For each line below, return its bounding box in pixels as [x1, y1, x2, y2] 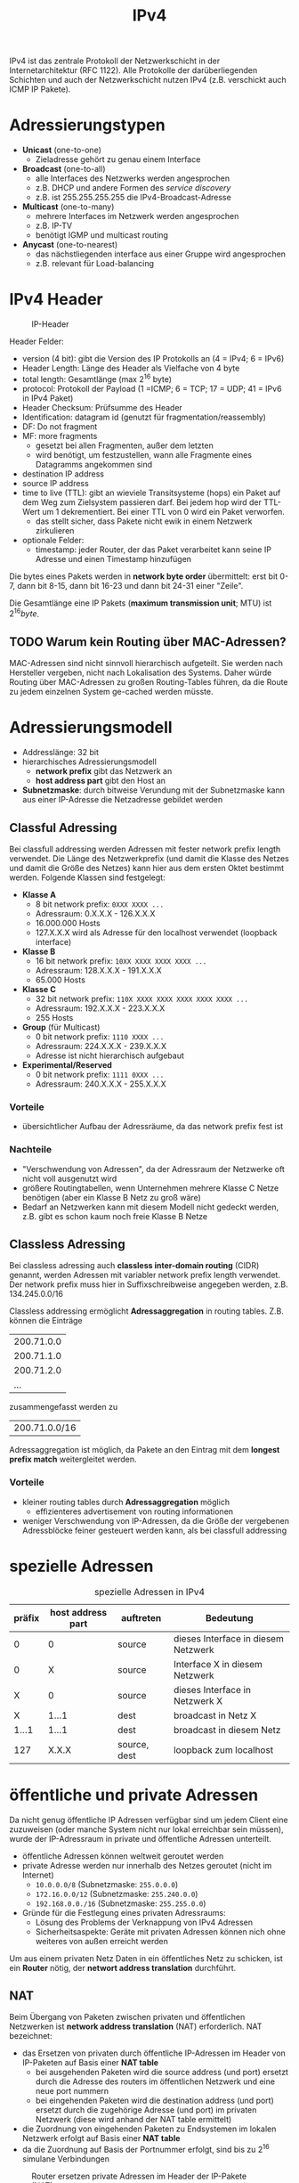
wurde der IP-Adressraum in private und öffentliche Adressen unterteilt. [9, 1833, 271, 1844]
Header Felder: [9, 336, 64, 347]
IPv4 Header [9, 289, 104, 310]
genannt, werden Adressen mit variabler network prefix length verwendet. [9, 1270, 280, 1281]
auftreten [121, 1611, 162, 1624]
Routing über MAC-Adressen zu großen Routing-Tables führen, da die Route [9, 677, 288, 688]
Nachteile [9, 1144, 52, 1156]
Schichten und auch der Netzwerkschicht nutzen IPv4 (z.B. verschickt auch [9, 75, 287, 86]
